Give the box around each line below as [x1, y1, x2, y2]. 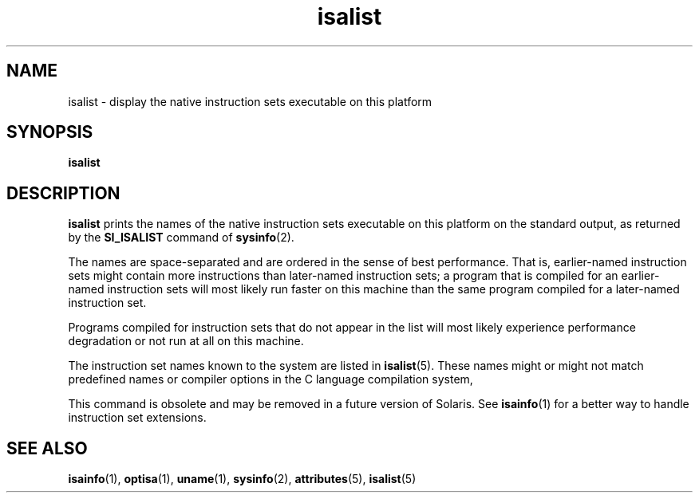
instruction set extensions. [68, 411, 207, 425]
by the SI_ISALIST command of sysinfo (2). [68, 230, 294, 245]
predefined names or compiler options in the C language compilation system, [68, 372, 473, 387]
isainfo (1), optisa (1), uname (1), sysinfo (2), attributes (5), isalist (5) [68, 472, 417, 486]
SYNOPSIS [6, 122, 93, 143]
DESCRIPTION [6, 183, 120, 203]
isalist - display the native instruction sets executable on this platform [68, 94, 432, 108]
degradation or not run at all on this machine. [68, 334, 304, 348]
